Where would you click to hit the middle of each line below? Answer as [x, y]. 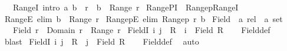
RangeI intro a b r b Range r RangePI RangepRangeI [126, 7]
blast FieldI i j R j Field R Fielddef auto [102, 41]
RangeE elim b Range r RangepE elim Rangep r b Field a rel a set [143, 18]
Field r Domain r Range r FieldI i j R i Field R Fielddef [141, 30]
